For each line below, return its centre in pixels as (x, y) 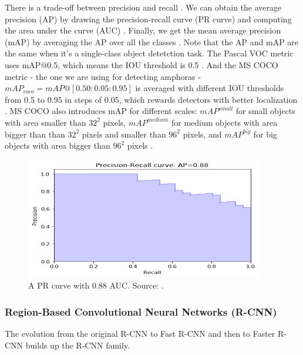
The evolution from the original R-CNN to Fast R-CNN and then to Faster (140, 334)
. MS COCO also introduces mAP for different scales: (101, 111)
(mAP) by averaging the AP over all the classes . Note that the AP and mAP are (152, 41)
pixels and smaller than (124, 134)
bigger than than (35, 134)
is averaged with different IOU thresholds (210, 88)
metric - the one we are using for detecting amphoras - (103, 76)
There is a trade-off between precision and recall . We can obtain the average (143, 7)
